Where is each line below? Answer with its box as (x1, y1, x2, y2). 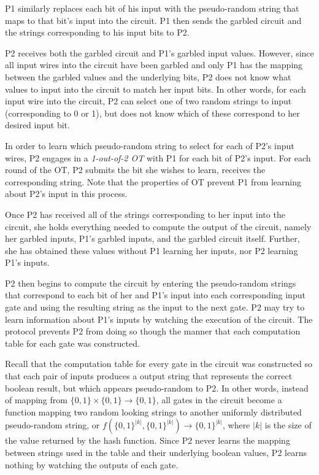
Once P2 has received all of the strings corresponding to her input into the (5, 207, 285, 220)
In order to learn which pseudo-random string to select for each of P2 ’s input (5, 139, 294, 152)
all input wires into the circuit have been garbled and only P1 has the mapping (5, 58, 303, 71)
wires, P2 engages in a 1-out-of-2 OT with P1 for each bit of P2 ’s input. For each (5, 151, 311, 164)
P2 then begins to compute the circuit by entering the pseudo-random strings (5, 276, 296, 289)
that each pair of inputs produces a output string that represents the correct (5, 369, 293, 382)
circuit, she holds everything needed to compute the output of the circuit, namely (5, 220, 312, 233)
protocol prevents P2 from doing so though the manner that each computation (5, 325, 301, 338)
